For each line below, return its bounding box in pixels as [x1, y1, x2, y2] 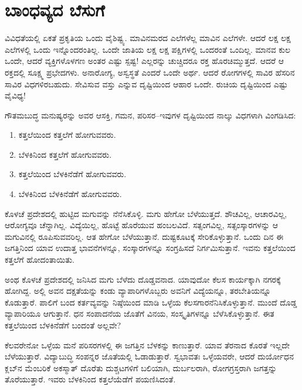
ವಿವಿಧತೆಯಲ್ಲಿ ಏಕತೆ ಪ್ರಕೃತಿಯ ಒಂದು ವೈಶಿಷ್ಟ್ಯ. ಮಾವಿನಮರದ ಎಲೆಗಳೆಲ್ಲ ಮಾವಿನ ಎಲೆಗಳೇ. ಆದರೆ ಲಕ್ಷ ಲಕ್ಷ [5, 32, 291, 44]
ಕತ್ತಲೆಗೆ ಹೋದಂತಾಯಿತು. [5, 253, 74, 266]
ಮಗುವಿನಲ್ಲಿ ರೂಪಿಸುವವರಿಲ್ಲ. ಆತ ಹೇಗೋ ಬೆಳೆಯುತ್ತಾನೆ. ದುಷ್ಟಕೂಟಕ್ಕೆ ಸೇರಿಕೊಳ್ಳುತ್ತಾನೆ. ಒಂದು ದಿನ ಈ [5, 230, 284, 242]
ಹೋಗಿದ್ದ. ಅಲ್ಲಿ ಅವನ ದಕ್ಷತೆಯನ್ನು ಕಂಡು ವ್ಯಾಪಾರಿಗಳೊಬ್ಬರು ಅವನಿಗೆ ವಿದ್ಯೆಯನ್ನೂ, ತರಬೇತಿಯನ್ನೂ [5, 284, 271, 297]
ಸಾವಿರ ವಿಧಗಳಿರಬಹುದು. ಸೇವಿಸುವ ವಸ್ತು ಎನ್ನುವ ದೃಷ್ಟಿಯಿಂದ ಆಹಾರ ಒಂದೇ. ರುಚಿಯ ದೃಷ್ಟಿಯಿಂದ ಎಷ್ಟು [5, 77, 288, 90]
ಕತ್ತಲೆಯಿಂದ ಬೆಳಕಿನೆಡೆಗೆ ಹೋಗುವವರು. [18, 168, 127, 180]
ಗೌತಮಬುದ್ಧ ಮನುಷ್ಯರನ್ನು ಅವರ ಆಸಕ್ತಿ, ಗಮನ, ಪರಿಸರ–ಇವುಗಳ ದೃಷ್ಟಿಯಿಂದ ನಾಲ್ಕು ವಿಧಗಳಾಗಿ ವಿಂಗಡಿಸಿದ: [5, 108, 296, 121]
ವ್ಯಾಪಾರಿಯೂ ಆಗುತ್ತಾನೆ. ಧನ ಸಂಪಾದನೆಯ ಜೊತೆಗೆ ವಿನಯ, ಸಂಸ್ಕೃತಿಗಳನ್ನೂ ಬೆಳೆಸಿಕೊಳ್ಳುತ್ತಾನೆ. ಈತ [5, 307, 274, 320]
